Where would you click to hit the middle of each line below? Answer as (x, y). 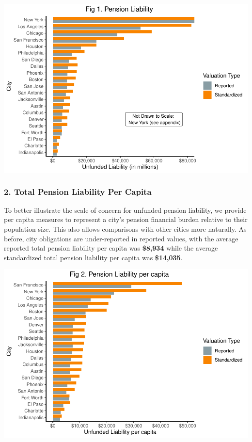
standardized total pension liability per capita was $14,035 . (93, 257)
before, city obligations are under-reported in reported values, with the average (121, 238)
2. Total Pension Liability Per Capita (78, 192)
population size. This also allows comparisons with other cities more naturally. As (125, 229)
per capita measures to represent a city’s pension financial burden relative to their (126, 219)
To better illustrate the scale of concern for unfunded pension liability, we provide (125, 210)
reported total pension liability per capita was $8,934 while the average (111, 248)
